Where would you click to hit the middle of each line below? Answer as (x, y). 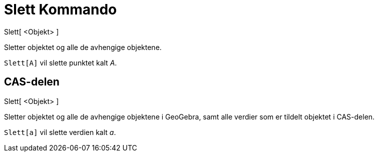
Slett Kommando (61, 9)
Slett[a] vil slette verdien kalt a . (60, 132)
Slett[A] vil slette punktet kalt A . (61, 62)
